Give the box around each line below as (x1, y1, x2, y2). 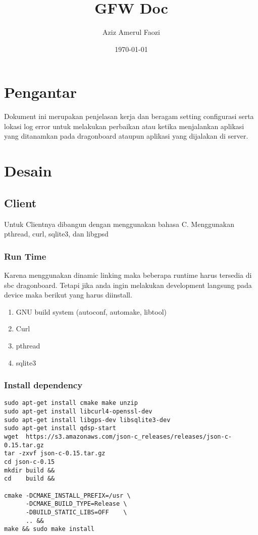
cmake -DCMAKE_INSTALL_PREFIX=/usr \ (4, 492, 131, 499)
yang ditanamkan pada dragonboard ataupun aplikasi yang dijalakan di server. (4, 131, 248, 141)
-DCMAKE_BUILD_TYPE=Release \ (25, 500, 127, 508)
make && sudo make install (4, 525, 94, 533)
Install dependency (4, 379, 83, 391)
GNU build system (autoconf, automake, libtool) (16, 306, 167, 317)
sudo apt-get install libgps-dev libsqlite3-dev (4, 416, 171, 424)
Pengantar (4, 82, 77, 102)
